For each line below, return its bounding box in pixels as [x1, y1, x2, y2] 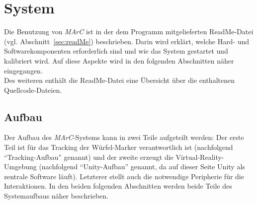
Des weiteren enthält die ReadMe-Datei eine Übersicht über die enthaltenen [4, 75, 235, 85]
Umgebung [4, 161, 37, 172]
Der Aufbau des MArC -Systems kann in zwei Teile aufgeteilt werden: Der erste [4, 132, 244, 142]
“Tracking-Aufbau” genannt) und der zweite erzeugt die [4, 151, 173, 162]
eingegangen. [4, 65, 43, 75]
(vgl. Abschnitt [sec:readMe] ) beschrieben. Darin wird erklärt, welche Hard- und [4, 36, 250, 46]
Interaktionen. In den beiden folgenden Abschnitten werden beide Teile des [4, 181, 232, 191]
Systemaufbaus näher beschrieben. [4, 191, 108, 201]
